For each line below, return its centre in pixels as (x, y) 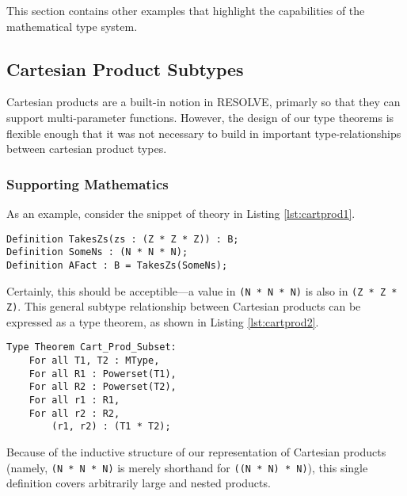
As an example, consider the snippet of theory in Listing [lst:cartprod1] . (181, 213)
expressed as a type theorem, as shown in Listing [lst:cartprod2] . (163, 321)
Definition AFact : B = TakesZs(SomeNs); (117, 265)
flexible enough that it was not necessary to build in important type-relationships (204, 133)
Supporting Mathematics (87, 183)
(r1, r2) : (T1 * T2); (111, 427)
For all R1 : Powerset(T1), (103, 374)
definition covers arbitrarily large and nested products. (139, 483)
